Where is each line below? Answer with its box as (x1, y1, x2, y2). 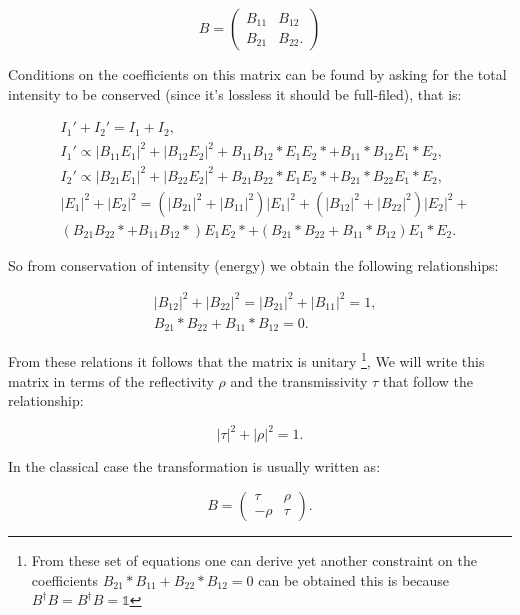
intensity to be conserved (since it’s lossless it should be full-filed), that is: (8, 83, 462, 104)
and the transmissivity (230, 370, 368, 391)
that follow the (382, 370, 473, 391)
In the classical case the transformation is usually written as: (8, 456, 381, 477)
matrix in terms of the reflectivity (8, 370, 214, 391)
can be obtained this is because (258, 569, 450, 590)
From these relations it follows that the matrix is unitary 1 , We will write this (8, 348, 485, 372)
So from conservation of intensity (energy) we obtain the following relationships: (8, 254, 499, 275)
